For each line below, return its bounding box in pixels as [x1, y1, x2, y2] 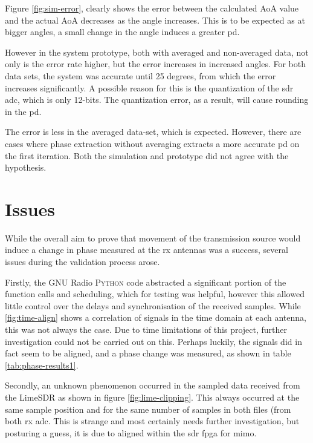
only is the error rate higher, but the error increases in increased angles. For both [5, 57, 306, 70]
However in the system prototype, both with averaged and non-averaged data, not [5, 45, 309, 58]
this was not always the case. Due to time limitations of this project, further [5, 323, 288, 335]
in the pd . [5, 105, 42, 117]
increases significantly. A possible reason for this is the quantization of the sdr [5, 81, 294, 94]
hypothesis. [5, 161, 47, 174]
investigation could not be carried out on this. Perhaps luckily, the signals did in [5, 335, 302, 347]
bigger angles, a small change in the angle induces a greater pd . [5, 25, 240, 38]
